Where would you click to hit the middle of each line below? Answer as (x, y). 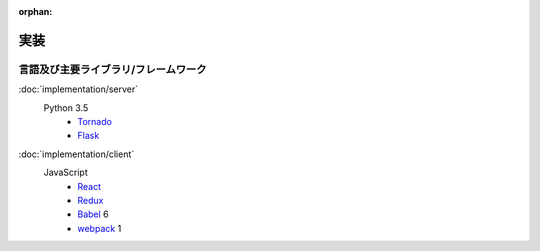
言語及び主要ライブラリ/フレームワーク (112, 69)
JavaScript (66, 172)
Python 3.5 (66, 107)
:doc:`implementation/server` (78, 89)
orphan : (35, 11)
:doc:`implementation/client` (76, 154)
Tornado (94, 121)
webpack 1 (99, 228)
